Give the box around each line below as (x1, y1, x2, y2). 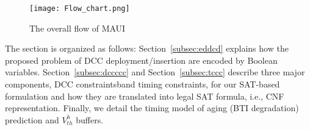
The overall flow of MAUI (29, 21, 126, 34)
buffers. (76, 113, 104, 126)
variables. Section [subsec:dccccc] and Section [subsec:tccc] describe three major (5, 66, 305, 78)
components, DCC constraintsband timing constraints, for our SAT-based (5, 78, 280, 91)
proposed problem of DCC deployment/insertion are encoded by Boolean (5, 53, 278, 66)
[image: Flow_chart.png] (29, 4, 130, 13)
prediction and (5, 113, 59, 126)
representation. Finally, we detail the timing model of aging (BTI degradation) (5, 101, 299, 114)
